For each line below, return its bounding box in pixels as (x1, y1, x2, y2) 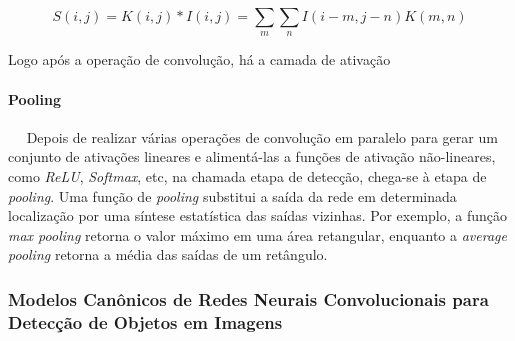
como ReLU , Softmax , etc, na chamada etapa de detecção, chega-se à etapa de (8, 165, 487, 186)
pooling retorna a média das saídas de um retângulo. (8, 244, 328, 265)
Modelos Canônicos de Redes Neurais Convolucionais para (8, 286, 489, 311)
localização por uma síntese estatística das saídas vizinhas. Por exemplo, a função (8, 205, 508, 226)
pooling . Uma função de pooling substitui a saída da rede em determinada (8, 185, 457, 206)
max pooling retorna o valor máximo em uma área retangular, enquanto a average (8, 224, 507, 245)
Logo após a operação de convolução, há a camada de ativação (8, 49, 391, 70)
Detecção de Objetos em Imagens (8, 309, 283, 334)
